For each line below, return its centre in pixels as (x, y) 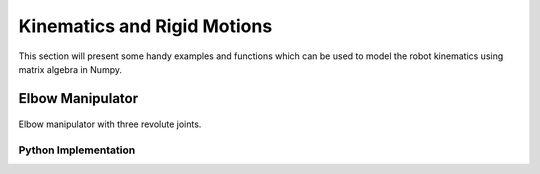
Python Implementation (77, 150)
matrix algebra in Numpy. (70, 69)
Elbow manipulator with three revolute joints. (110, 124)
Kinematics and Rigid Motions (145, 26)
